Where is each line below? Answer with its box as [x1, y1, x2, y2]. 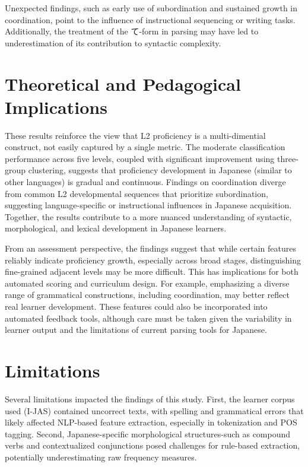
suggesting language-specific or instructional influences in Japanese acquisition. [5, 199, 292, 211]
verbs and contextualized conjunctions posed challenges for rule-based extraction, [5, 439, 300, 452]
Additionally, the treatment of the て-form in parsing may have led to [5, 25, 259, 37]
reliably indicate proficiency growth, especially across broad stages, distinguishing [5, 253, 301, 266]
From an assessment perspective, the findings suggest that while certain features [5, 242, 297, 255]
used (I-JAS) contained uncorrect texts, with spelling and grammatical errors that [5, 404, 304, 417]
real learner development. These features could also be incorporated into [5, 300, 268, 312]
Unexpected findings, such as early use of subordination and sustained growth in [5, 2, 298, 14]
